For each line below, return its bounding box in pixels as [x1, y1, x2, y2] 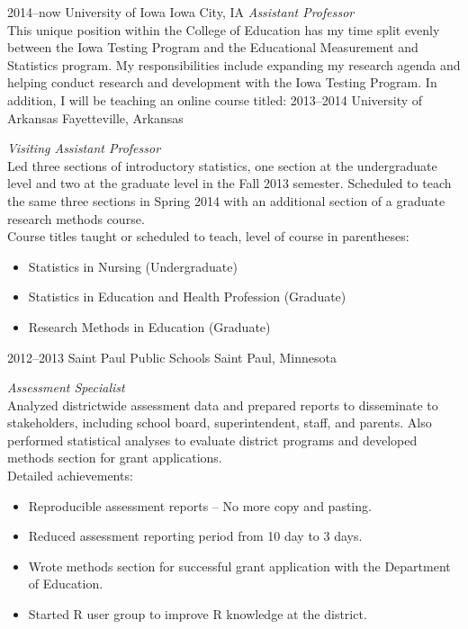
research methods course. [7, 209, 145, 228]
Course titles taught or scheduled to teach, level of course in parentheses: [7, 227, 409, 246]
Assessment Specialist [7, 378, 125, 397]
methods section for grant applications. [7, 448, 222, 467]
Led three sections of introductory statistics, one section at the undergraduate [7, 156, 437, 175]
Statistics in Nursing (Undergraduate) [28, 256, 238, 275]
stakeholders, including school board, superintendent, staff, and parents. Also [7, 413, 432, 432]
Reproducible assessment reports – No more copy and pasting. [28, 496, 372, 515]
